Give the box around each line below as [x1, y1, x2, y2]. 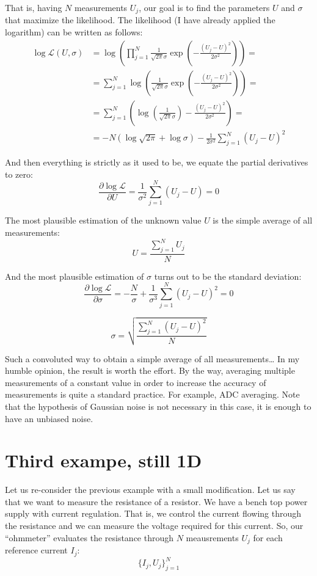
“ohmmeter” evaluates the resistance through [5, 531, 174, 544]
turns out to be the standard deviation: [154, 269, 302, 282]
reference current [5, 544, 68, 556]
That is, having [5, 1, 62, 13]
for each [253, 531, 283, 544]
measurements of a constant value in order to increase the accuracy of [5, 376, 266, 388]
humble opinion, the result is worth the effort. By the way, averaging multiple [5, 364, 295, 377]
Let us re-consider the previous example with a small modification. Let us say [5, 483, 296, 496]
